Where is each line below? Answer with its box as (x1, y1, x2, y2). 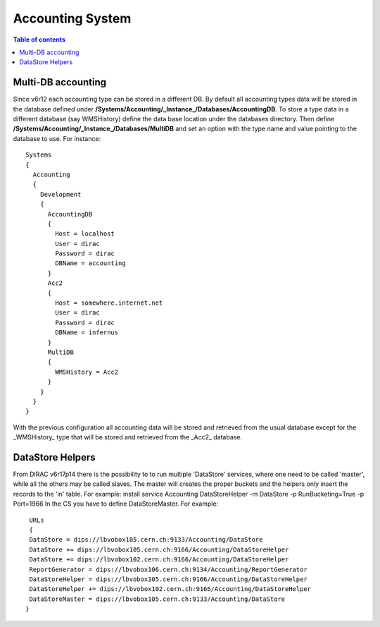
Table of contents (13, 35, 66, 44)
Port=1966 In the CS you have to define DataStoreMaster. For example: (13, 499, 219, 508)
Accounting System (13, 11, 132, 26)
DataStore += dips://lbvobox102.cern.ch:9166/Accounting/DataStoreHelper (29, 556, 289, 564)
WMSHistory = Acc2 (55, 367, 119, 376)
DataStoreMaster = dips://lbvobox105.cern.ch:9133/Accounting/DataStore (29, 595, 286, 603)
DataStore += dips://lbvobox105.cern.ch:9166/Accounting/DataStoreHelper (29, 545, 289, 554)
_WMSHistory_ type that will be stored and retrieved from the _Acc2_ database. (13, 433, 243, 442)
